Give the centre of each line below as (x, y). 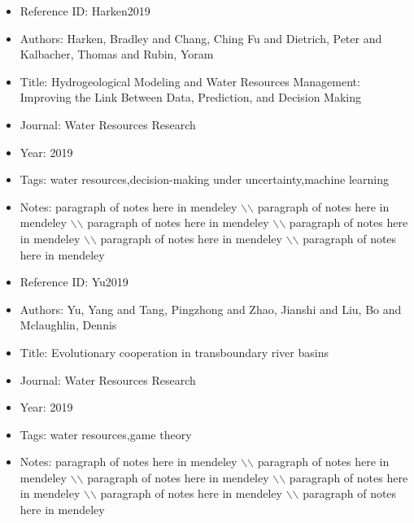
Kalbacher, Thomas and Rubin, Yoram (117, 54)
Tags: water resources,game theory (106, 434)
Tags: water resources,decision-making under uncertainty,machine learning (205, 179)
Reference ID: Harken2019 (85, 11)
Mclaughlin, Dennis (68, 325)
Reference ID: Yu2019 (74, 282)
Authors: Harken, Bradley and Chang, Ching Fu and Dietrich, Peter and (201, 38)
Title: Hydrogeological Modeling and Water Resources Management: (190, 81)
